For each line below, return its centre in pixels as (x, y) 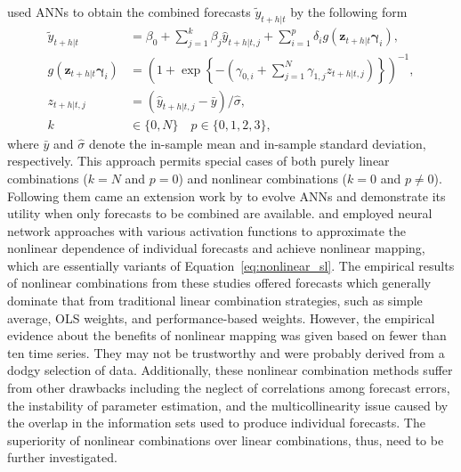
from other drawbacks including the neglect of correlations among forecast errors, (229, 388)
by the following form (349, 12)
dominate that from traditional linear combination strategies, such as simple (215, 301)
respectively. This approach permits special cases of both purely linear (198, 161)
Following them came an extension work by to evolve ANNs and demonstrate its (226, 195)
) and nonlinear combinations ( (263, 178)
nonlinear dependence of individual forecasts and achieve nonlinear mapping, (216, 248)
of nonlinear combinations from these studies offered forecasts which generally (219, 283)
